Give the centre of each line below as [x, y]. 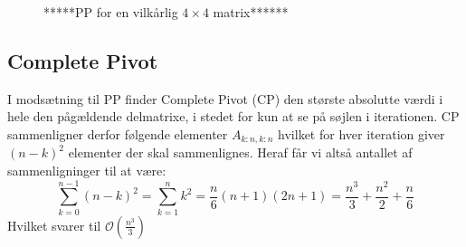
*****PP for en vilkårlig [111, 12]
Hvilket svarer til [54, 225]
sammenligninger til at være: [87, 171]
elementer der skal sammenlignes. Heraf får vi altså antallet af [240, 152]
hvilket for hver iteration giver [361, 133]
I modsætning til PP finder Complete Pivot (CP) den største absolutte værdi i [225, 98]
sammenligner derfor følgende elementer [118, 133]
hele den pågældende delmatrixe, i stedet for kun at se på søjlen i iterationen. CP [233, 116]
